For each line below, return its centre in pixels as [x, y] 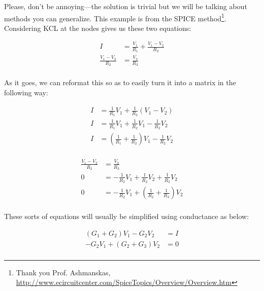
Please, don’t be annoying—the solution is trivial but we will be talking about [126, 6]
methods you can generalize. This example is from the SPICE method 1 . [115, 17]
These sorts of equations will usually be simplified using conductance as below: [127, 216]
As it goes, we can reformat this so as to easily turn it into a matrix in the [120, 82]
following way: [26, 93]
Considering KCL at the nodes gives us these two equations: [98, 28]
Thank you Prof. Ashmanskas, [63, 272]
